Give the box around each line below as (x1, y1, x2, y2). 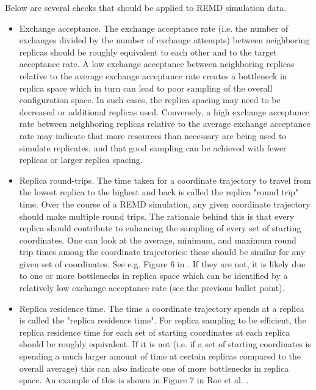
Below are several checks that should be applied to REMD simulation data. (5, 1, 287, 13)
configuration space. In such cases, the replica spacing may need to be (19, 93, 281, 106)
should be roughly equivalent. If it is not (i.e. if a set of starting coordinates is (19, 338, 311, 350)
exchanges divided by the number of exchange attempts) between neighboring (19, 34, 310, 46)
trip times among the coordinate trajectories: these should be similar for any (19, 245, 306, 258)
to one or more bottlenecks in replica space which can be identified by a (19, 269, 288, 282)
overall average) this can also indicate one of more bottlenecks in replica (19, 361, 289, 374)
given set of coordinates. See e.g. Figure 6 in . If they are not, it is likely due (19, 257, 306, 270)
